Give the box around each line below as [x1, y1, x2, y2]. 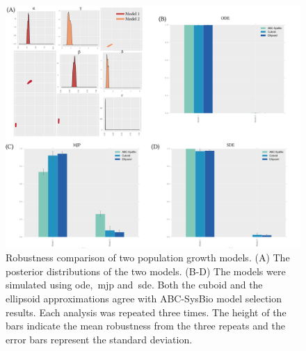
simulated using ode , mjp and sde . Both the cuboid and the [6, 277, 263, 292]
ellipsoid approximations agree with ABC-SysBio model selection [6, 291, 282, 306]
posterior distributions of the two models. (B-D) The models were [6, 263, 286, 278]
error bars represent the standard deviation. [6, 332, 193, 346]
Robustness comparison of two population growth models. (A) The [6, 250, 290, 265]
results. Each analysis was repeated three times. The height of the [6, 304, 287, 319]
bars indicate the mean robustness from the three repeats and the [6, 318, 285, 333]
